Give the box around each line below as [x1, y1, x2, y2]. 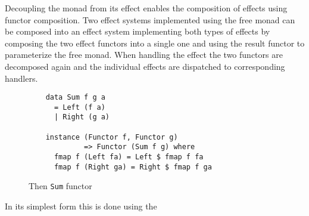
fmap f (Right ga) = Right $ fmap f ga [54, 162, 212, 171]
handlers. [5, 72, 38, 84]
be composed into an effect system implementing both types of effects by [5, 25, 270, 38]
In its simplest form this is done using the [5, 200, 157, 212]
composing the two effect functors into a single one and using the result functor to [5, 36, 305, 49]
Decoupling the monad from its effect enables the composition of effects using [5, 2, 288, 14]
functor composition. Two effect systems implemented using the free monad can [5, 13, 295, 26]
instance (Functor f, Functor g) [45, 132, 178, 141]
